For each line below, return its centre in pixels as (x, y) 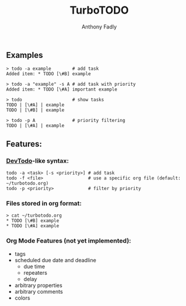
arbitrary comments (39, 291)
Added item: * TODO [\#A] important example (62, 89)
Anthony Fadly (99, 27)
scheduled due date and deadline (55, 260)
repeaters (35, 272)
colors (22, 298)
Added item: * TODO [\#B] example (49, 74)
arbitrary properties (38, 285)
